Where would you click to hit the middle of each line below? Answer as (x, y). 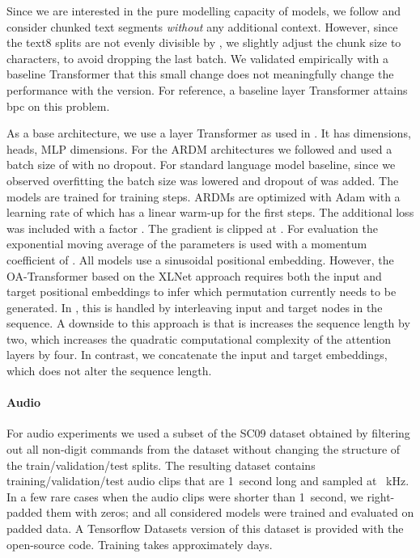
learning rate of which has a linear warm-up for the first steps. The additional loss (210, 212)
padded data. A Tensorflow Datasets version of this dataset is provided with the (205, 528)
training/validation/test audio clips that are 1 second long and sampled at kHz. (208, 481)
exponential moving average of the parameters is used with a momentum (187, 244)
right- (381, 496)
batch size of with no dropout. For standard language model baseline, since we (201, 165)
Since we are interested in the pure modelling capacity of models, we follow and (204, 11)
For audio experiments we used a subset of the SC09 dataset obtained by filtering (208, 433)
